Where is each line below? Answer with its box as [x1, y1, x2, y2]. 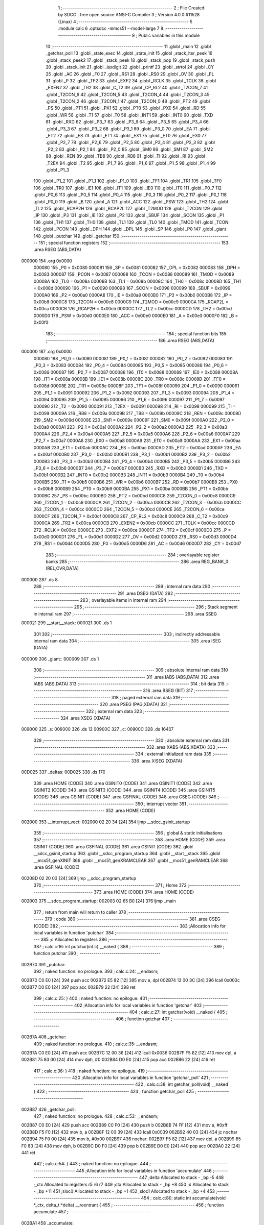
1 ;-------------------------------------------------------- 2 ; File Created [58, 5, 205, 11]
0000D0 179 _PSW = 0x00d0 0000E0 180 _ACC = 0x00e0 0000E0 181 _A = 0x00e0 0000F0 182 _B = [33, 313, 238, 318]
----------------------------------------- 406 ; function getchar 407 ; [33, 1016, 173, 1022]
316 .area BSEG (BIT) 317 [143, 687, 193, 693]
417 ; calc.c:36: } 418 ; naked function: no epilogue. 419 [33, 1068, 145, 1074]
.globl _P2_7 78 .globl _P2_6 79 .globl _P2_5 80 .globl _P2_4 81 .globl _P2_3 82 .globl [45, 140, 215, 146]
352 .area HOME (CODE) [105, 808, 155, 813]
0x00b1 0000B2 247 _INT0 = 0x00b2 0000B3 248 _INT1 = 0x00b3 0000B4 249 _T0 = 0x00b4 [33, 472, 224, 478]
